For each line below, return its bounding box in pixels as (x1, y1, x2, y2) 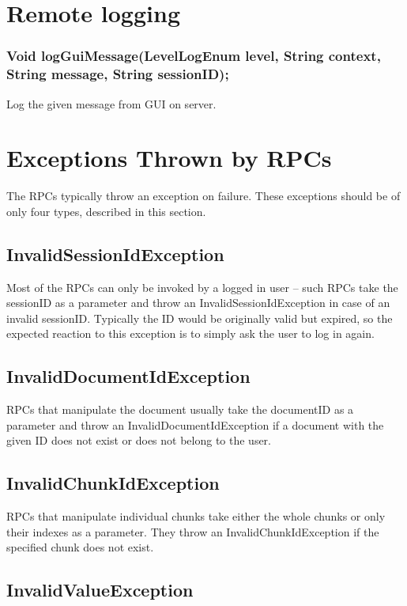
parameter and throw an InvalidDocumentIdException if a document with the (6, 416, 384, 433)
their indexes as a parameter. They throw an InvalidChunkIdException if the (6, 523, 379, 540)
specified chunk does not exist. (6, 539, 154, 555)
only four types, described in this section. (6, 203, 206, 219)
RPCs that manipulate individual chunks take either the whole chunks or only (6, 508, 386, 525)
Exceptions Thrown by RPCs (6, 142, 332, 174)
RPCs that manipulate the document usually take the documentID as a (6, 401, 354, 418)
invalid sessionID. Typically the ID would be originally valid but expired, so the (6, 309, 393, 326)
